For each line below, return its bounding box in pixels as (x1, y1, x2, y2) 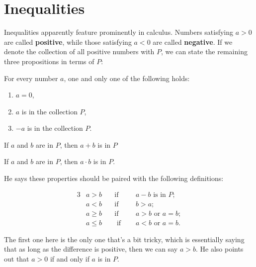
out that (4, 253, 29, 264)
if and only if (50, 253, 89, 264)
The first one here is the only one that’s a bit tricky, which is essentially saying (4, 234, 245, 244)
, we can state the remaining (161, 46, 248, 57)
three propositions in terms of (4, 56, 94, 66)
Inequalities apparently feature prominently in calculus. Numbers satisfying (4, 27, 234, 37)
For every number (4, 73, 58, 83)
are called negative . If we (153, 36, 233, 47)
